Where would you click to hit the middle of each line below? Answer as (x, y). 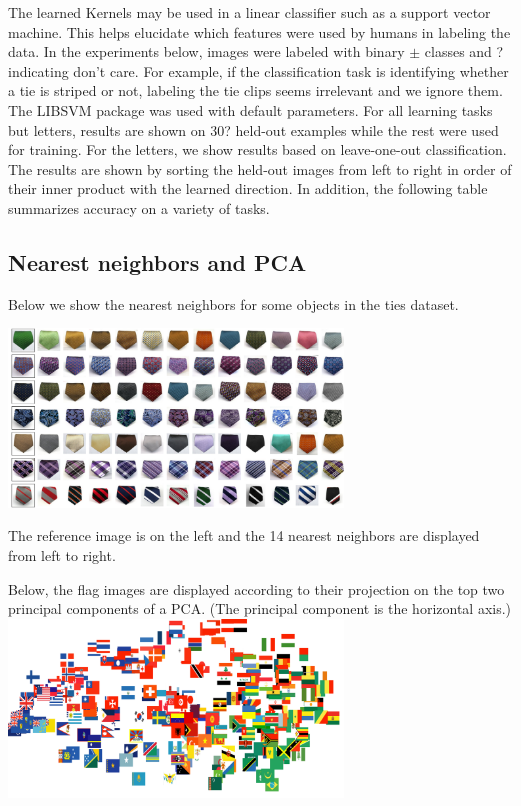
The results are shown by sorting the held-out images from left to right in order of (260, 168)
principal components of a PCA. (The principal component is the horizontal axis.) (260, 608)
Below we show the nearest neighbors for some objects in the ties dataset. (233, 303)
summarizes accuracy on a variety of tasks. (139, 207)
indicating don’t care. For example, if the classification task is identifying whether (258, 70)
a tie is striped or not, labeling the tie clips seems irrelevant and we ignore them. (255, 90)
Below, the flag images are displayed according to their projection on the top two (256, 588)
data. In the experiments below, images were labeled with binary (206, 51)
